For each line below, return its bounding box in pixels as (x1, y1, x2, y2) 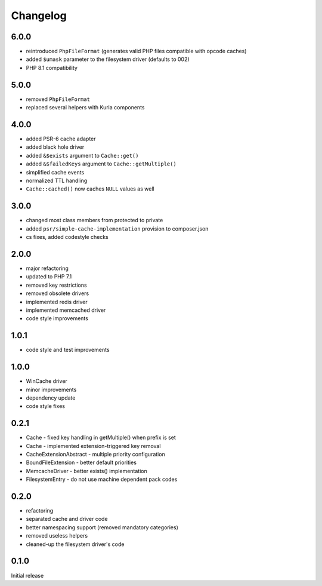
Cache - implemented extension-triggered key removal (26, 442, 161, 449)
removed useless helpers (26, 532, 88, 539)
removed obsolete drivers (26, 290, 89, 297)
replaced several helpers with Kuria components (26, 104, 145, 111)
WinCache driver (26, 378, 68, 385)
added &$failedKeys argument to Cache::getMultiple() (26, 160, 177, 167)
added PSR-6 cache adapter (26, 135, 96, 143)
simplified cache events (26, 168, 85, 176)
